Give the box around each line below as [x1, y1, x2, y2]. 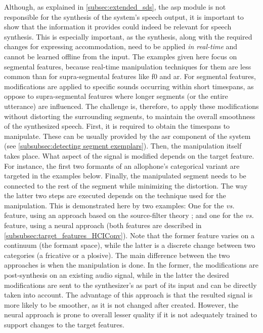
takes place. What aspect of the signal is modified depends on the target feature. [4, 150, 254, 161]
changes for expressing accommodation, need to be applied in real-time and [4, 41, 238, 52]
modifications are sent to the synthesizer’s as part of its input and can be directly [4, 279, 257, 290]
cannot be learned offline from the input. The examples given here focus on [4, 51, 237, 61]
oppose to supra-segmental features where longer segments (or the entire [4, 91, 228, 101]
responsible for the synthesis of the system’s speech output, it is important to [4, 11, 244, 22]
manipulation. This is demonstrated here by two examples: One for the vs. [4, 200, 235, 210]
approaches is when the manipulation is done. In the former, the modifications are [4, 260, 258, 270]
